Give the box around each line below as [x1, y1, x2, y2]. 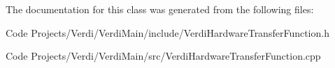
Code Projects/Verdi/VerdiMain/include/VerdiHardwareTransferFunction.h [6, 25, 329, 40]
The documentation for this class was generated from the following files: [6, 2, 314, 16]
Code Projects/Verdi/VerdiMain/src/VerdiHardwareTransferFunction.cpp [6, 49, 321, 63]
